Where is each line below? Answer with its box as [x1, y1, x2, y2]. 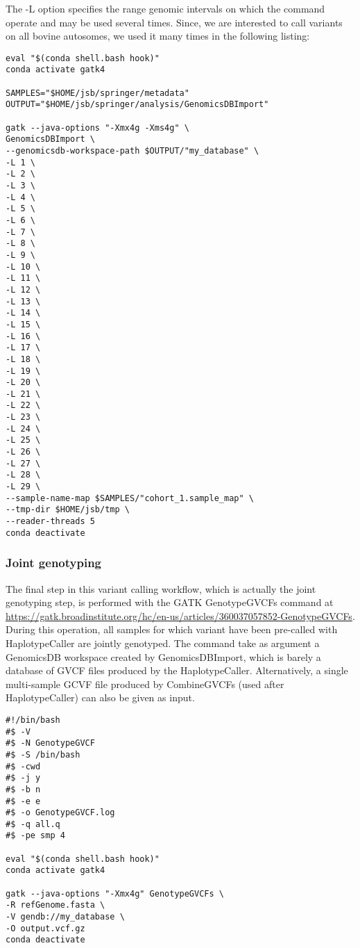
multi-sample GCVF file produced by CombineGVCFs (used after [6, 676, 284, 691]
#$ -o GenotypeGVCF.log [6, 808, 115, 818]
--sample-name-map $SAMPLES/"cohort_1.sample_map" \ [6, 493, 254, 503]
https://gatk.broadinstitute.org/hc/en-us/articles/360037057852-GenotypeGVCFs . [6, 608, 355, 623]
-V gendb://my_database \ [6, 912, 125, 922]
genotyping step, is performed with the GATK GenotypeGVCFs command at [6, 595, 334, 610]
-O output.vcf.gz [6, 923, 85, 933]
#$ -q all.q [6, 819, 60, 829]
